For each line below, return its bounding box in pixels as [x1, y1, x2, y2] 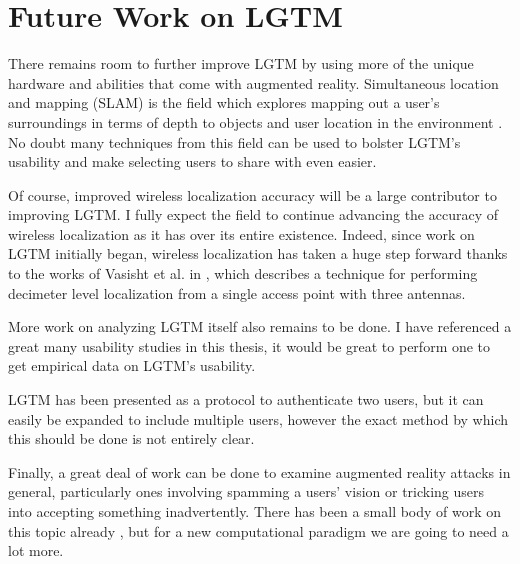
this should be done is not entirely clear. [8, 428, 255, 449]
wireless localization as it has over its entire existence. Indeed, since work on [8, 223, 475, 244]
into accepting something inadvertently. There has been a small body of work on [8, 501, 502, 521]
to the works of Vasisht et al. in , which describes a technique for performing [8, 263, 478, 284]
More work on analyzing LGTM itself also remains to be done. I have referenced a [8, 316, 512, 337]
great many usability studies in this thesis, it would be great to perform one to [8, 335, 491, 356]
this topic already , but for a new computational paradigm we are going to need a [8, 520, 509, 541]
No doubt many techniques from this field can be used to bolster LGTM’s [8, 131, 461, 152]
